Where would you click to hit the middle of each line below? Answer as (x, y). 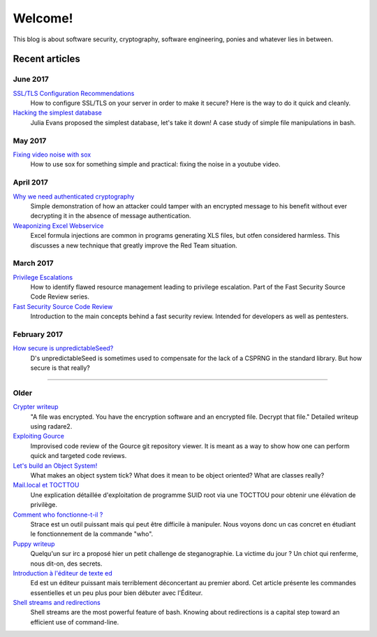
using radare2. (51, 427)
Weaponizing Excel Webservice (58, 226)
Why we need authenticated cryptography (74, 196)
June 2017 (31, 79)
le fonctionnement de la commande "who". (92, 534)
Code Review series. (60, 296)
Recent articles (46, 59)
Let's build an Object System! (55, 466)
